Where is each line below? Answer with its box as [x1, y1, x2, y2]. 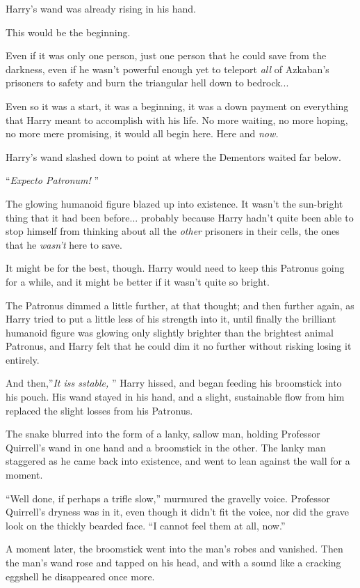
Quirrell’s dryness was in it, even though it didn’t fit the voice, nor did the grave [6, 504, 350, 519]
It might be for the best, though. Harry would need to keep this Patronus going [6, 261, 345, 275]
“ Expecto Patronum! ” [6, 173, 99, 187]
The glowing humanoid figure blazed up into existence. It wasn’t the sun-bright [6, 196, 343, 210]
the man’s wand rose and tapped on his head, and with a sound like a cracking [6, 555, 341, 569]
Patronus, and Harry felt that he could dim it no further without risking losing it [6, 339, 352, 353]
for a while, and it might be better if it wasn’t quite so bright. [6, 274, 270, 288]
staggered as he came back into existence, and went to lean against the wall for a [6, 454, 350, 468]
